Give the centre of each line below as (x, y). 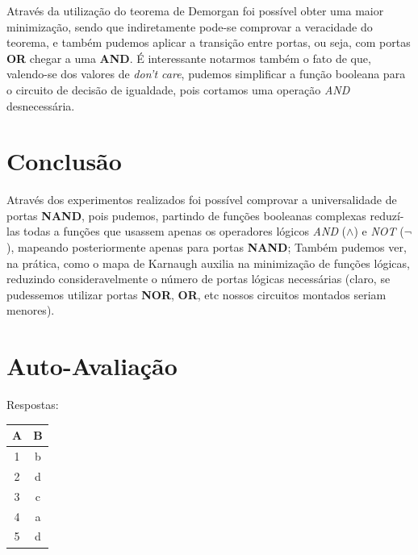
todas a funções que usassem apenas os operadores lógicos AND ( (185, 231)
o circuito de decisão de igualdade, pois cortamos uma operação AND (178, 89)
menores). (31, 310)
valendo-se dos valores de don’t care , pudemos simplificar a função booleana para (206, 74)
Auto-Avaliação (92, 366)
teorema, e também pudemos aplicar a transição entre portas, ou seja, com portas (209, 42)
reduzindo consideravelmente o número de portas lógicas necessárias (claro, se (199, 279)
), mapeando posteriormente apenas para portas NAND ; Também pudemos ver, (207, 247)
